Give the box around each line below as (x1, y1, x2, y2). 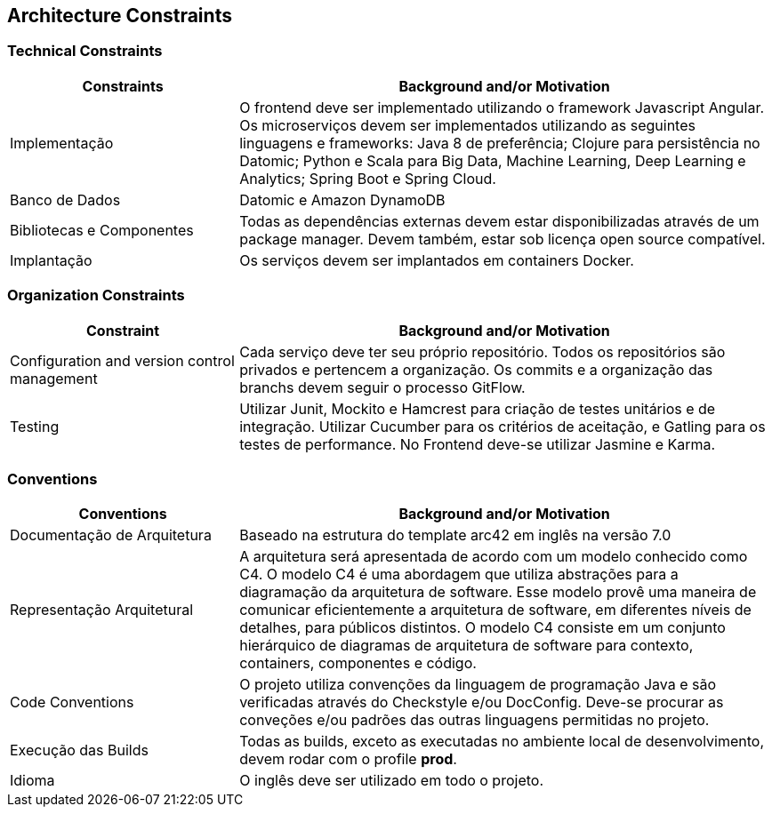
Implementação (10, 133, 114, 152)
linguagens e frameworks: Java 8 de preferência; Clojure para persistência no (239, 133, 760, 152)
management (10, 369, 98, 387)
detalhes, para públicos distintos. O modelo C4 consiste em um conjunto (239, 618, 726, 637)
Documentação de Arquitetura (10, 526, 212, 545)
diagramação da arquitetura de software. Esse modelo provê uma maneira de (239, 583, 757, 602)
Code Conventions (10, 693, 134, 712)
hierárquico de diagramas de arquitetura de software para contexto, (239, 636, 694, 655)
